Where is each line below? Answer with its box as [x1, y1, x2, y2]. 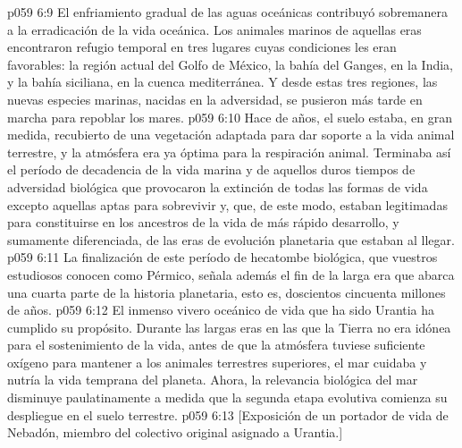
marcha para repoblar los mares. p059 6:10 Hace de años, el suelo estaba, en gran [7, 107, 452, 126]
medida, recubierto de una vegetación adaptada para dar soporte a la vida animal [7, 125, 455, 144]
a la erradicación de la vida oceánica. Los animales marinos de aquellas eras [7, 20, 422, 38]
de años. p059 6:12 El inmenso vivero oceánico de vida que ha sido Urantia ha [7, 300, 435, 319]
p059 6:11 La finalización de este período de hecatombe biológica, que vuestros [7, 248, 438, 266]
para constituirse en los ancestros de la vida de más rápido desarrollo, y [7, 213, 399, 232]
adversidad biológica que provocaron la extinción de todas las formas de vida [7, 177, 428, 196]
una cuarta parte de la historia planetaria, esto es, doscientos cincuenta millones [7, 283, 446, 301]
